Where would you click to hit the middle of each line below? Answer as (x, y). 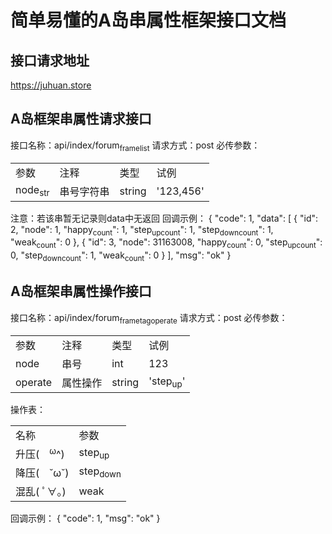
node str (32, 191)
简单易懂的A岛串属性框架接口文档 (148, 20)
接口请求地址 (50, 60)
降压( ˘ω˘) (42, 473)
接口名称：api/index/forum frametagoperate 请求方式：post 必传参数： (149, 318)
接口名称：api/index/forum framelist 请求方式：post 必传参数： (135, 146)
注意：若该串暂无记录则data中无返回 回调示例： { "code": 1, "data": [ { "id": (164, 218)
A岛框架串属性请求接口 (81, 119)
